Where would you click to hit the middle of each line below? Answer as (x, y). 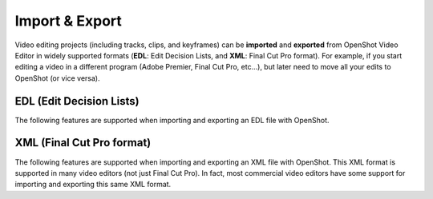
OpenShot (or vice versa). (57, 78)
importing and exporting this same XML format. (93, 185)
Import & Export (68, 21)
